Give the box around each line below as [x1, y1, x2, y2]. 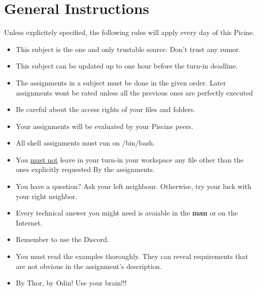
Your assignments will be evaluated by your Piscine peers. [15, 120, 193, 131]
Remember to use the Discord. [15, 234, 109, 244]
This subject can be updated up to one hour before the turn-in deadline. [15, 60, 238, 71]
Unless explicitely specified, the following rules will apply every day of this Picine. [4, 27, 255, 37]
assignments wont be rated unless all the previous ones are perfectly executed [15, 87, 253, 97]
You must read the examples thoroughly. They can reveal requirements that [15, 251, 248, 261]
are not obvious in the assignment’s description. [15, 260, 162, 271]
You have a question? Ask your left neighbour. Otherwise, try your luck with [15, 181, 251, 191]
